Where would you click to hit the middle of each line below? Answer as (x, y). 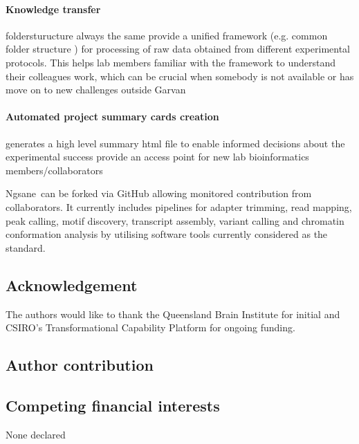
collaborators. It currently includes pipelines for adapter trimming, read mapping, (179, 206)
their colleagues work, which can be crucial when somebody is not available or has (180, 76)
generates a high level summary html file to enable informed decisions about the (175, 143)
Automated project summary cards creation (112, 117)
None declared (36, 434)
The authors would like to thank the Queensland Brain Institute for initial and (173, 314)
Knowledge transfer (53, 9)
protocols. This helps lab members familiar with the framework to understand (171, 62)
